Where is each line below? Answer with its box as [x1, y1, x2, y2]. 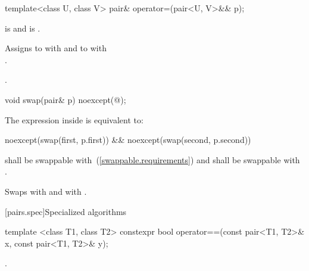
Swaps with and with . [5, 185, 87, 197]
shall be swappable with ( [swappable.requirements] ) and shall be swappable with [5, 153, 300, 166]
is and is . [5, 21, 40, 34]
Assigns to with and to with [5, 42, 107, 54]
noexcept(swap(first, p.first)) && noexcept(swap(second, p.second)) [5, 133, 251, 146]
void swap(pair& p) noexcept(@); [5, 93, 126, 105]
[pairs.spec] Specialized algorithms [5, 205, 127, 217]
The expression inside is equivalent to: [5, 113, 143, 126]
